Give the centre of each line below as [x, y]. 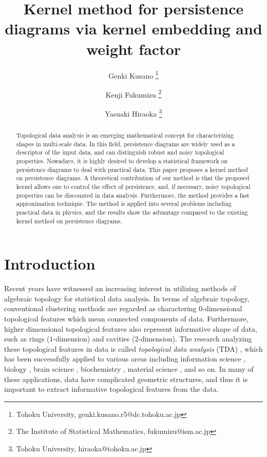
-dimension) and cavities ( [94, 339]
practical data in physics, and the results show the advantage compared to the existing [132, 212]
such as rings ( [27, 339]
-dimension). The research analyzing [195, 339]
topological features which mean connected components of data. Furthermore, [126, 318]
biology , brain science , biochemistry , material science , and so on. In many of [129, 368]
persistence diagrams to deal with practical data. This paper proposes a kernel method [132, 169]
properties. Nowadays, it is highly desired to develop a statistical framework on [122, 161]
